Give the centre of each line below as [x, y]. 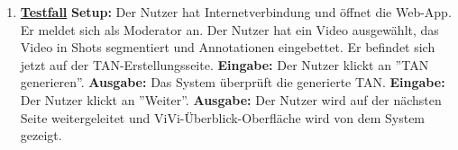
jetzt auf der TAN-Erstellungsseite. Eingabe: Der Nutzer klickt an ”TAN [224, 64]
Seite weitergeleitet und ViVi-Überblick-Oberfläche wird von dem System [223, 117]
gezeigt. [41, 135]
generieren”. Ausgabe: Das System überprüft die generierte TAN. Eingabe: [233, 82]
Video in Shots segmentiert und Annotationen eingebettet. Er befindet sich [228, 47]
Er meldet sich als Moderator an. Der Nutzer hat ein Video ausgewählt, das [229, 29]
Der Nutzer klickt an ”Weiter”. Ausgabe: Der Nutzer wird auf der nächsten [231, 99]
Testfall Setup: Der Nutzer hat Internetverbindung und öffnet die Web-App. [236, 12]
